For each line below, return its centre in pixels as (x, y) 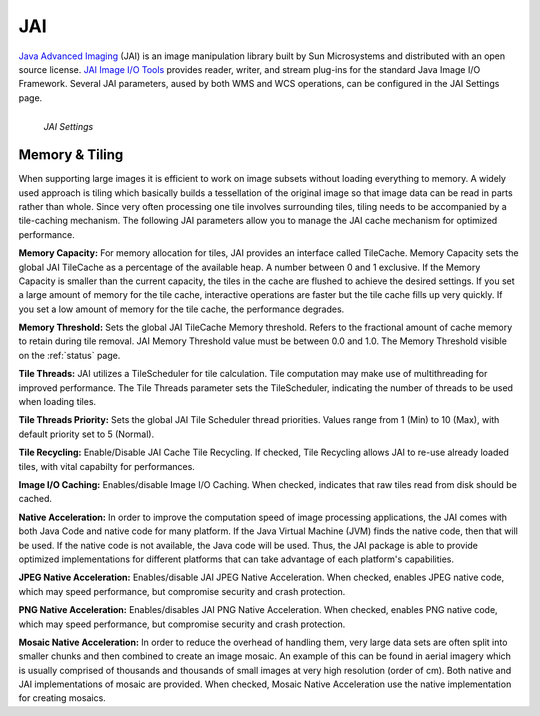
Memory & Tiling (71, 155)
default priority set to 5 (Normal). (86, 434)
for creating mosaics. (62, 698)
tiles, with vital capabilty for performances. (106, 466)
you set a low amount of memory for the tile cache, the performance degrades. (181, 309)
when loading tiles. (57, 402)
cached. (35, 499)
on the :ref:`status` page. (69, 355)
